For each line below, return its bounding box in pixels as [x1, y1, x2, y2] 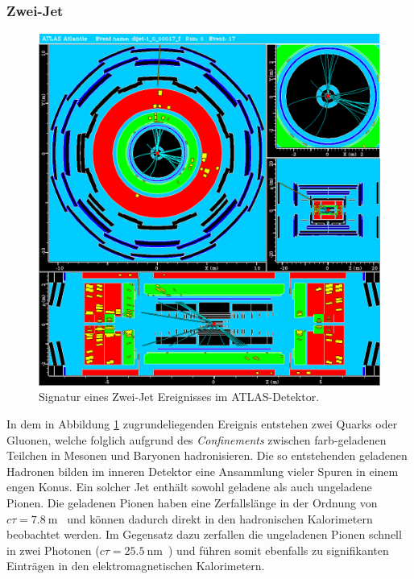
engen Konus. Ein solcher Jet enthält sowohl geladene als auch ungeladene [6, 478, 372, 495]
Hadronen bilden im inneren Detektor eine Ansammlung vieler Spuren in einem [6, 462, 399, 479]
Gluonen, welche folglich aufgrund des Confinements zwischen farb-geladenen [6, 431, 387, 448]
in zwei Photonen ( [6, 541, 100, 558]
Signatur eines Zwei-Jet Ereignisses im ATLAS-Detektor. [39, 388, 320, 405]
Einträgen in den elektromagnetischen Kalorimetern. [6, 557, 265, 574]
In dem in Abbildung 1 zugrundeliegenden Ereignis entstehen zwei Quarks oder [6, 416, 398, 432]
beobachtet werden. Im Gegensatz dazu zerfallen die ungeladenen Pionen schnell [6, 526, 402, 543]
